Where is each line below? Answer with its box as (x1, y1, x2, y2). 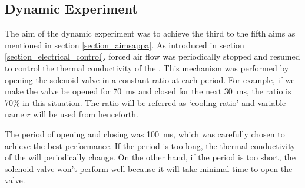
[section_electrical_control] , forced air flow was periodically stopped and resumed (5, 50, 300, 62)
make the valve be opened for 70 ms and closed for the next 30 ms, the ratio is (5, 85, 291, 97)
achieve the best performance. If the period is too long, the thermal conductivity (5, 139, 296, 151)
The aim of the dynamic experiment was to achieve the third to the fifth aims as (5, 27, 296, 39)
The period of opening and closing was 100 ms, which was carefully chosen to (5, 127, 285, 140)
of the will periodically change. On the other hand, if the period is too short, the (5, 151, 296, 163)
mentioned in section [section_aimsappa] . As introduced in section (5, 38, 244, 51)
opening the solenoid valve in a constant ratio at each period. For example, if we (5, 73, 295, 85)
